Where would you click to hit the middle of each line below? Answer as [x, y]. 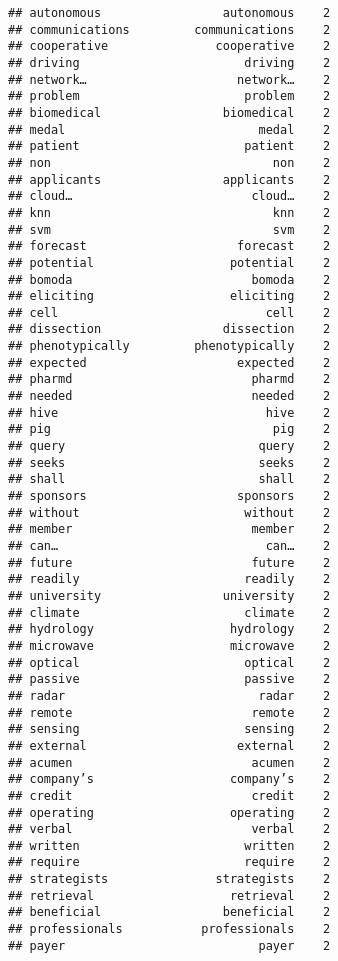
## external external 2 [169, 745]
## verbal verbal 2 [169, 829]
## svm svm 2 [169, 229]
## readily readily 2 [169, 579]
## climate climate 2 [169, 612]
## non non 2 [169, 162]
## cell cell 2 [169, 312]
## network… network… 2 [169, 79]
